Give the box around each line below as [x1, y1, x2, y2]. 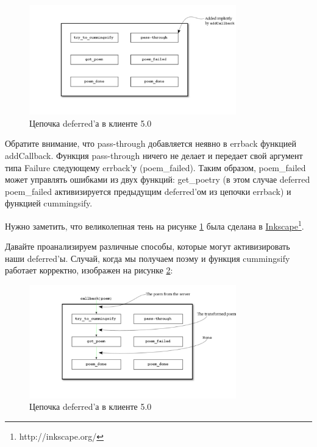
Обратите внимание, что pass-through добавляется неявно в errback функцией [5, 137, 296, 150]
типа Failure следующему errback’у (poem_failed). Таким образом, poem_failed [5, 161, 306, 174]
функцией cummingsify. [5, 197, 93, 209]
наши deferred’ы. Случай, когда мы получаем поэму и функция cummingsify [5, 252, 290, 264]
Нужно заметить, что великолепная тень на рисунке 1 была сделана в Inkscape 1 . [5, 217, 304, 232]
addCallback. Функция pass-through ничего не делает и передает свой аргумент [5, 149, 303, 161]
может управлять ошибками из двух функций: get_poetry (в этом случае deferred [5, 173, 310, 186]
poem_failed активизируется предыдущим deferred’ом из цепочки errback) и [5, 185, 291, 197]
